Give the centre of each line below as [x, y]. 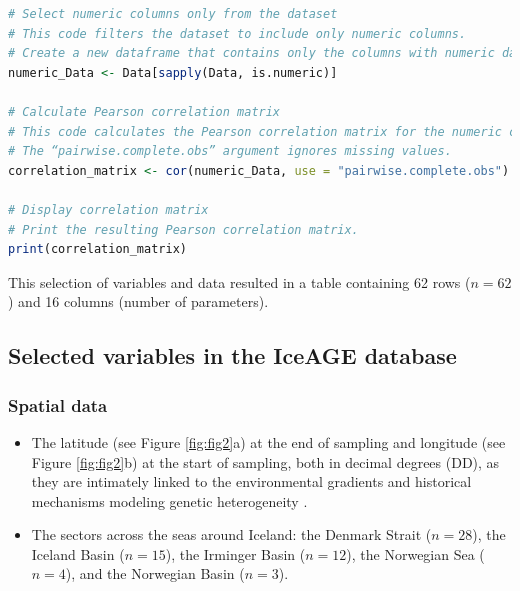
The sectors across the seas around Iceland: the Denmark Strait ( [231, 534]
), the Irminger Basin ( [235, 553]
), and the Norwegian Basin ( [155, 573]
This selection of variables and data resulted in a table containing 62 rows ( [239, 281]
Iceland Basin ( [78, 553]
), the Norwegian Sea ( [415, 553]
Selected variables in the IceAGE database [232, 355]
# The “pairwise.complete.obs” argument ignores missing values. [230, 151]
